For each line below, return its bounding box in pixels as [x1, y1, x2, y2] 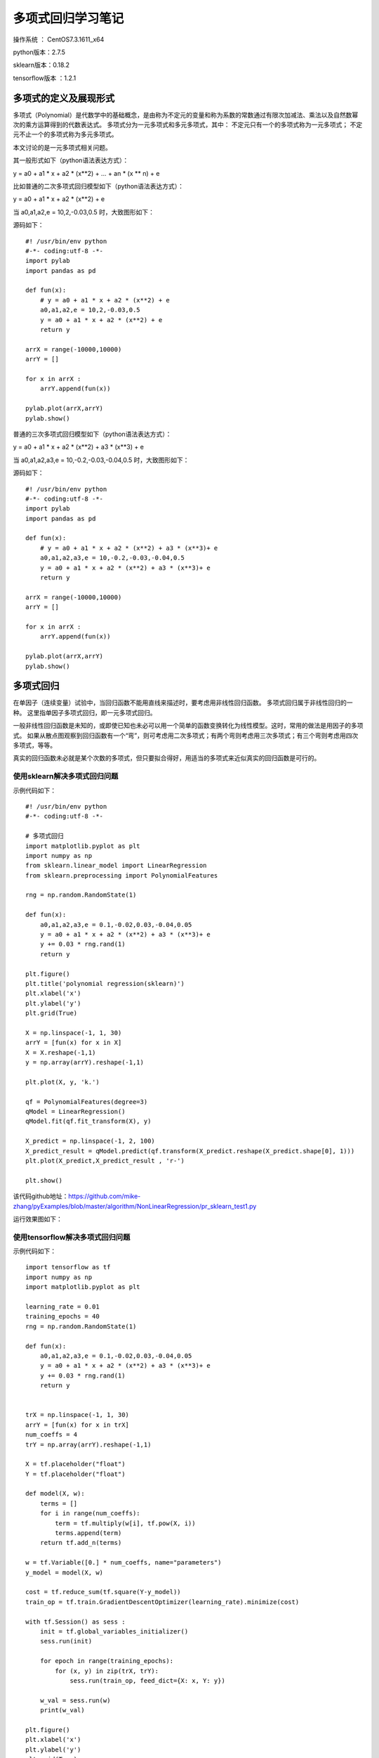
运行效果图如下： [13, 1214, 62, 1223]
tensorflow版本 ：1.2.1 [13, 74, 77, 82]
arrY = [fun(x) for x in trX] [25, 1420, 130, 1429]
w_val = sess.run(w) [39, 1696, 111, 1705]
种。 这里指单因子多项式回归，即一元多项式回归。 [13, 708, 157, 717]
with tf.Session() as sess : [25, 1617, 126, 1626]
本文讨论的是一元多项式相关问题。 [13, 143, 112, 151]
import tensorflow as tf [25, 1263, 111, 1271]
